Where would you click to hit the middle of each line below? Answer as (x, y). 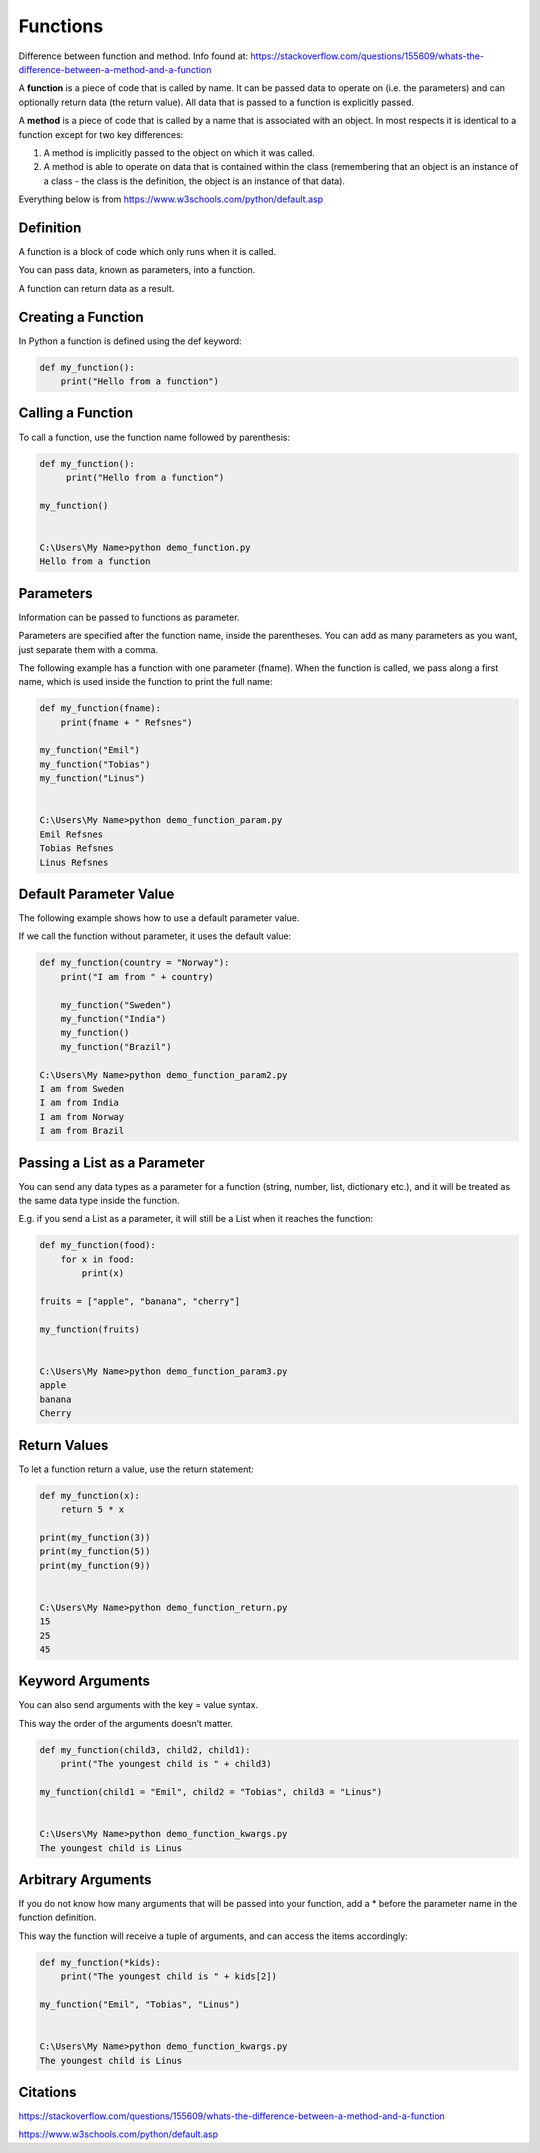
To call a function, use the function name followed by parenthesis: (154, 437)
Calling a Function (76, 413)
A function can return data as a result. (96, 288)
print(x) (103, 1273)
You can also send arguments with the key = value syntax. (138, 1705)
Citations (47, 2091)
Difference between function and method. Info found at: (133, 56)
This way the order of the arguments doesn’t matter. (126, 1723)
